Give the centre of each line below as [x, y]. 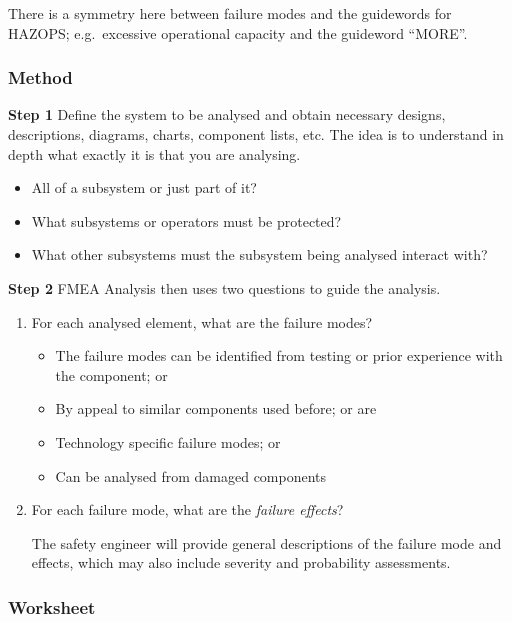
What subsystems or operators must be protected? [186, 220]
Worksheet [52, 606]
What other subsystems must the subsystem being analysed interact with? [259, 254]
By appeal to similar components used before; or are [216, 408]
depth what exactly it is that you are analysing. [154, 153]
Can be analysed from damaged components [191, 475]
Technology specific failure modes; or [168, 441]
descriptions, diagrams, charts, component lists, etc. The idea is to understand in [256, 134]
